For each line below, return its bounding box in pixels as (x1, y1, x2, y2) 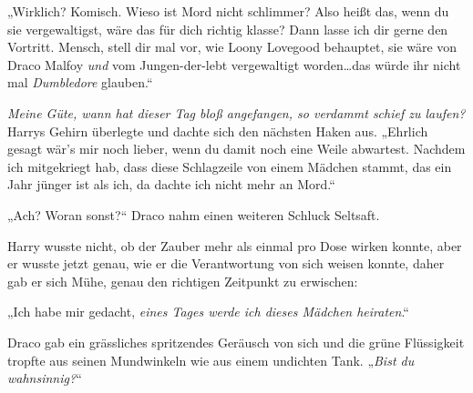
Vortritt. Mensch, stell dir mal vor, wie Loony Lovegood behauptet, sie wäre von (7, 37, 458, 56)
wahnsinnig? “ (7, 368, 82, 388)
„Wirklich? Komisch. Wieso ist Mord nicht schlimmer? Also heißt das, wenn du (7, 2, 449, 20)
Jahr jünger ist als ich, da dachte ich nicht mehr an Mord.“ (7, 175, 335, 194)
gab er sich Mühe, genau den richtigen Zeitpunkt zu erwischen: (7, 271, 358, 290)
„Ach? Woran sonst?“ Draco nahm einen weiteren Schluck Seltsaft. (7, 205, 380, 224)
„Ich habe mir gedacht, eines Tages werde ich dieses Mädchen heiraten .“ (7, 302, 409, 321)
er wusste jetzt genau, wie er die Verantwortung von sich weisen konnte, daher (7, 254, 445, 273)
